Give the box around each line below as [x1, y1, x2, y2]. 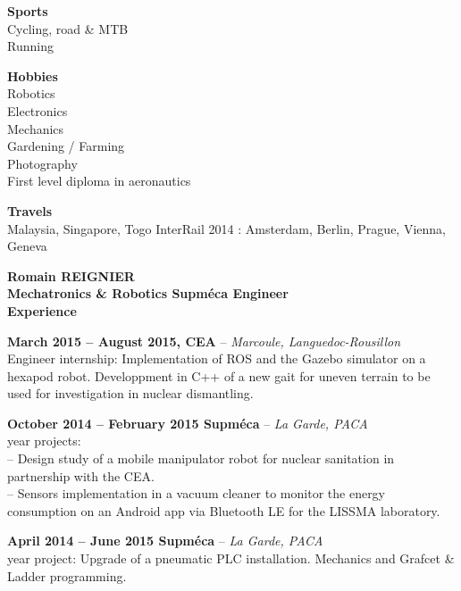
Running [7, 37, 54, 55]
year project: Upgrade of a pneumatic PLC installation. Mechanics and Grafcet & [7, 549, 455, 568]
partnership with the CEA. [7, 466, 155, 485]
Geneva [7, 237, 47, 255]
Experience [7, 301, 77, 320]
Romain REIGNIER [7, 266, 135, 285]
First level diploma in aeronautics [7, 171, 191, 190]
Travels [7, 201, 53, 220]
